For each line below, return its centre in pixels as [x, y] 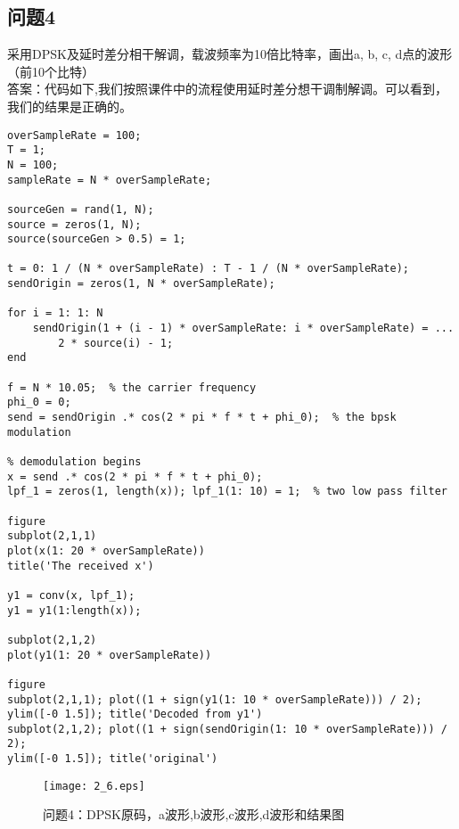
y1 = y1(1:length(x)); [74, 610]
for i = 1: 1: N [55, 313]
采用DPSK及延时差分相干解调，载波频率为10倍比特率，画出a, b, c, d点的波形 [230, 54]
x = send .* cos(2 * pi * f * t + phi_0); [135, 476]
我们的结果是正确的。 [70, 106]
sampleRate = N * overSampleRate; [110, 180]
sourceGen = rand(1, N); [81, 209]
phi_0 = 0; [39, 402]
